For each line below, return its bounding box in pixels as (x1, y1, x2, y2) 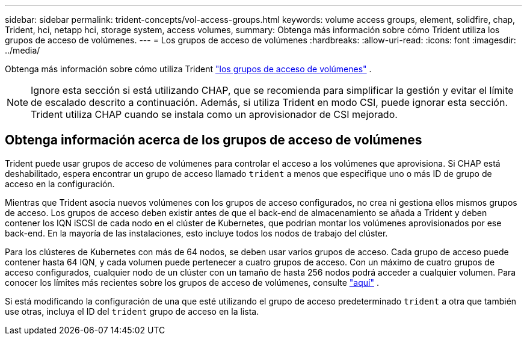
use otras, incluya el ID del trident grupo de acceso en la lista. (5, 306, 259, 317)
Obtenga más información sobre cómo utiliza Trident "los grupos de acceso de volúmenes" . (5, 64, 372, 74)
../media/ (5, 45, 40, 55)
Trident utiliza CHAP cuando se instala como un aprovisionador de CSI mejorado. (31, 108, 398, 120)
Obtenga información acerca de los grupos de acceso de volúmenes (5, 132, 422, 148)
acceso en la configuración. (5, 178, 115, 189)
